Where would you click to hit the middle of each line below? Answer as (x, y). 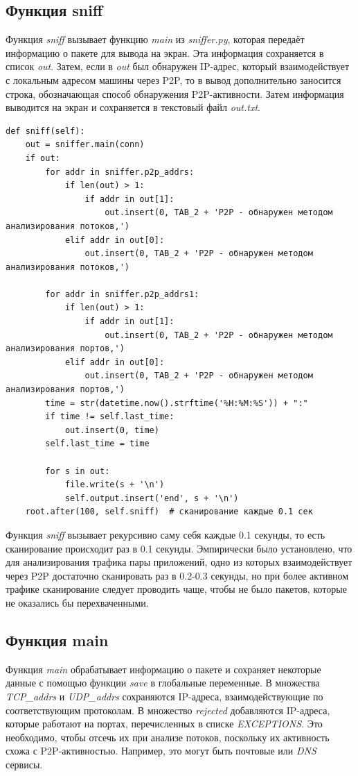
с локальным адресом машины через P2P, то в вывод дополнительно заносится (173, 79)
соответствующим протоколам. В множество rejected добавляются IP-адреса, (168, 710)
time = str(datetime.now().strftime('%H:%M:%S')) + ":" (177, 403)
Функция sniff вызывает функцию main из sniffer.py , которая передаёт (155, 39)
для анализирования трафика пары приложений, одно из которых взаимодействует (179, 562)
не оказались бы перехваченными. (77, 602)
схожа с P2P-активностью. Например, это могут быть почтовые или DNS (161, 751)
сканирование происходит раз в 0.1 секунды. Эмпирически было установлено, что (179, 548)
